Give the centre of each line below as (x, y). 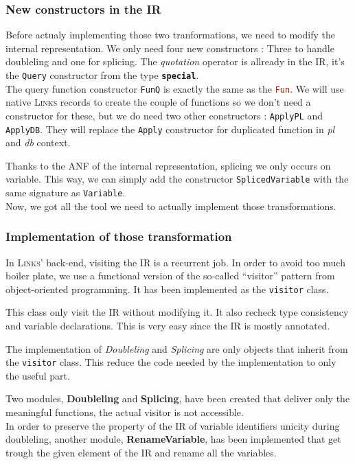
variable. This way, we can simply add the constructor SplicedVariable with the (177, 179)
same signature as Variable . (66, 193)
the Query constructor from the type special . (102, 75)
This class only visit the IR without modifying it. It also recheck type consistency (177, 312)
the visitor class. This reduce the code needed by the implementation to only (171, 362)
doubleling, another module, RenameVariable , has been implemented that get (173, 439)
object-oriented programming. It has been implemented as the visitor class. (167, 289)
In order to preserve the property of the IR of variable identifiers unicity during (173, 425)
